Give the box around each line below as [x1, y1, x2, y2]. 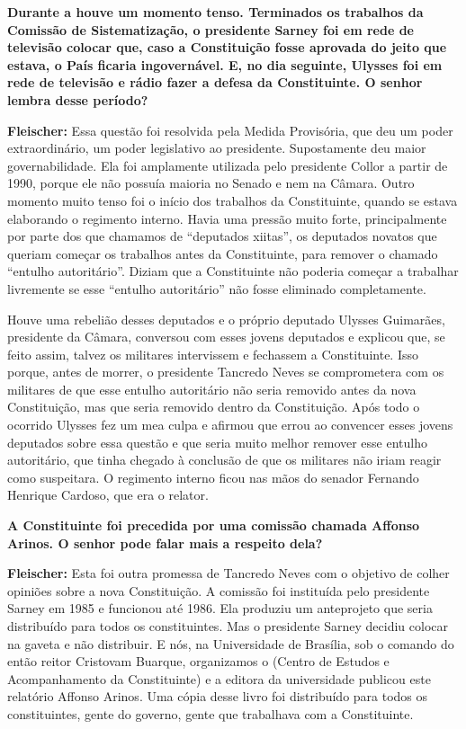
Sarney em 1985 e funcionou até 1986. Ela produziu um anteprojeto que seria [7, 599, 433, 618]
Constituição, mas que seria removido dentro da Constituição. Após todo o [7, 397, 420, 416]
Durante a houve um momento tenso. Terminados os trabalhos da [7, 3, 424, 21]
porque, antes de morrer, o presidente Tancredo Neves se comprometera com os [7, 362, 444, 381]
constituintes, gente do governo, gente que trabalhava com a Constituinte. [7, 704, 414, 723]
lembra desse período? [7, 90, 148, 109]
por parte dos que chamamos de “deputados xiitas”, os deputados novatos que [7, 227, 437, 245]
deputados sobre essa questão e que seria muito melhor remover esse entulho [7, 432, 428, 451]
